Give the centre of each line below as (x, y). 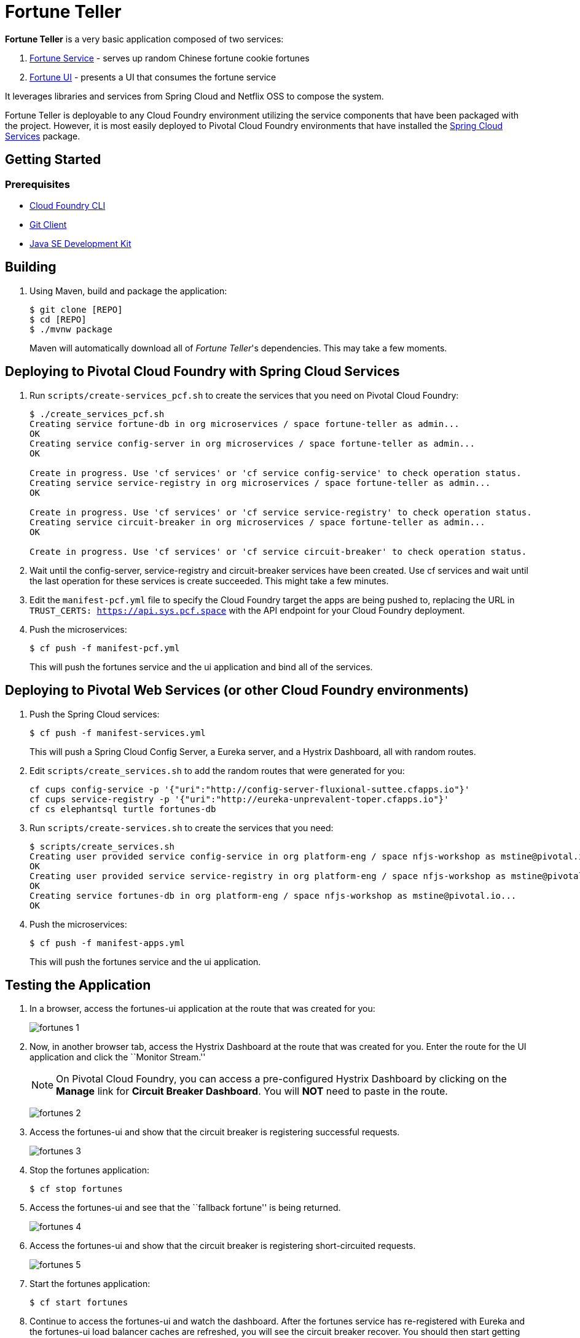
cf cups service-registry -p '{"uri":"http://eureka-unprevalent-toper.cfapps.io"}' (239, 799)
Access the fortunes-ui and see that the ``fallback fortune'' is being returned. (185, 1208)
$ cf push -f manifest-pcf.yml (105, 648)
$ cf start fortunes (79, 1303)
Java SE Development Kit (80, 243)
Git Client (48, 224)
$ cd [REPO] (58, 319)
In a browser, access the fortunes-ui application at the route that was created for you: (202, 1009)
